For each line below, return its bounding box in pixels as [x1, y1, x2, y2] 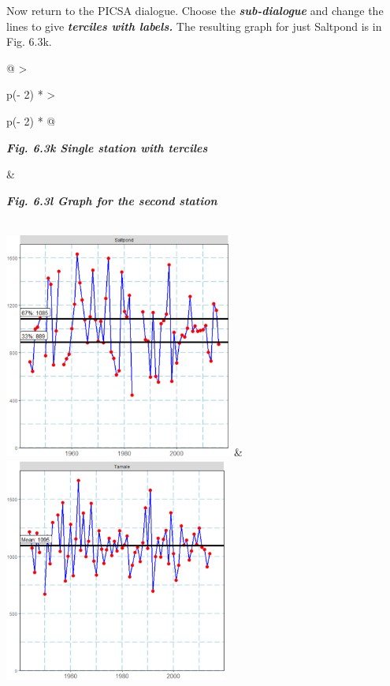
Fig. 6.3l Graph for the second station [6, 192, 217, 208]
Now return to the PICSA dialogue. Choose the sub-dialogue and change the [6, 2, 384, 18]
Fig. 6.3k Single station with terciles [6, 139, 208, 156]
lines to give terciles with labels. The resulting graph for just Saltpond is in [6, 17, 382, 34]
